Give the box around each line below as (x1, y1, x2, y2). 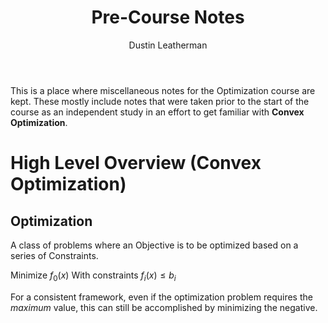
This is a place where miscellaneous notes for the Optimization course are (10, 84, 316, 96)
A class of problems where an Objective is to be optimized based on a (10, 239, 299, 251)
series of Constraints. (10, 249, 99, 261)
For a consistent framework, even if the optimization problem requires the (10, 291, 313, 303)
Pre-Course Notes (91, 6, 245, 29)
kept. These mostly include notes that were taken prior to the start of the (10, 95, 310, 107)
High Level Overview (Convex (10, 152, 262, 175)
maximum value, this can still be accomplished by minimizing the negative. (10, 301, 318, 313)
